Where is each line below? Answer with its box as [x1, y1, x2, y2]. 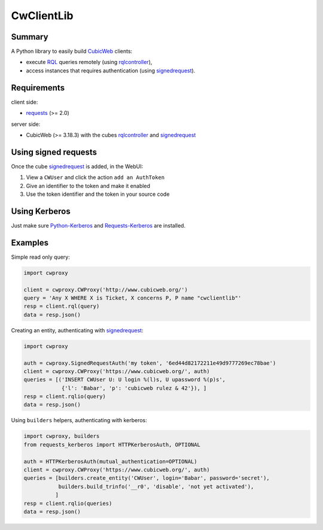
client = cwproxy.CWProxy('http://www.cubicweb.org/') [23, 286, 188, 293]
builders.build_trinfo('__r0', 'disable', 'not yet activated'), [58, 483, 254, 490]
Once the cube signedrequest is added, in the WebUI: [11, 162, 144, 170]
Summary [11, 32, 48, 42]
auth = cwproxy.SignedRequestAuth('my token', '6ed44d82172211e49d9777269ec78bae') [23, 359, 276, 367]
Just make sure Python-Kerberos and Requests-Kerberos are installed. [11, 222, 185, 229]
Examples [11, 237, 49, 248]
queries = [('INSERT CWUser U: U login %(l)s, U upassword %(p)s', [23, 376, 226, 383]
